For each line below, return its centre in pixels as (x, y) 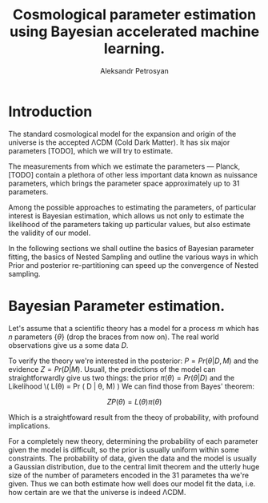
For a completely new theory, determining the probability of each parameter (133, 441)
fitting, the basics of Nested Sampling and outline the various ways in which (133, 257)
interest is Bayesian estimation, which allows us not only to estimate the (126, 216)
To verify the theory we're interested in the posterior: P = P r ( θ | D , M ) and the (134, 361)
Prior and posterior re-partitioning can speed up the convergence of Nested (133, 265)
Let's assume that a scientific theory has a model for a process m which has (134, 328)
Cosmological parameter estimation (134, 15)
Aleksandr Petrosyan (134, 70)
